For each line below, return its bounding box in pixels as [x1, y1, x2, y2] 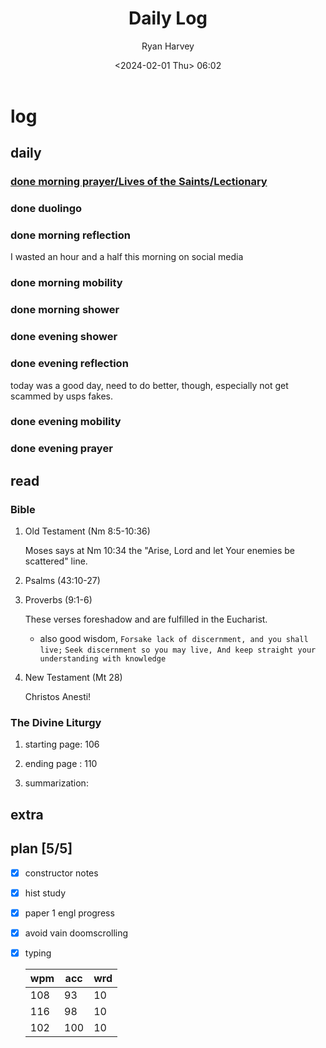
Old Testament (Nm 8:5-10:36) [24, 525, 151, 537]
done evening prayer [10, 442, 113, 456]
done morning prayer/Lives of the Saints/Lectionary [10, 175, 268, 189]
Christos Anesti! [24, 691, 92, 703]
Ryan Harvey [141, 40, 195, 52]
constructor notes [24, 867, 99, 879]
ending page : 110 [24, 758, 98, 770]
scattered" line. [24, 555, 88, 567]
